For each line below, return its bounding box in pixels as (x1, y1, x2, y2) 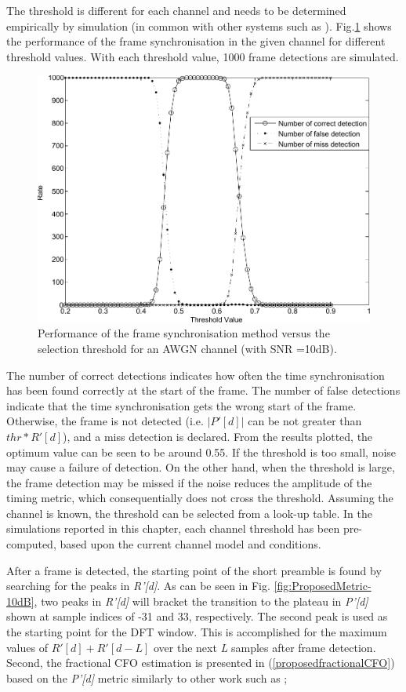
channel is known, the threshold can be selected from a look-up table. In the (6, 504, 372, 521)
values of (6, 639, 48, 655)
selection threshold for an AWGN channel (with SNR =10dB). (38, 340, 337, 356)
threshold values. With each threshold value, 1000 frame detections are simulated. (6, 48, 399, 64)
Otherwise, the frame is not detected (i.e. (6, 413, 204, 429)
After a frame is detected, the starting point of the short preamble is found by (6, 562, 382, 578)
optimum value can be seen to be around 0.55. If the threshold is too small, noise (6, 443, 397, 460)
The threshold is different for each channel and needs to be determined (6, 2, 346, 18)
